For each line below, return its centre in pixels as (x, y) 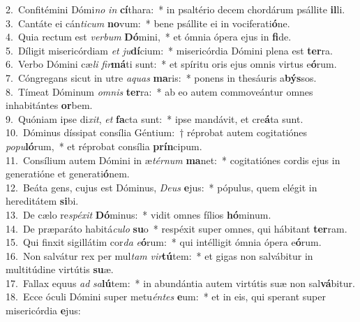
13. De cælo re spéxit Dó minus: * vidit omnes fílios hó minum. (138, 214)
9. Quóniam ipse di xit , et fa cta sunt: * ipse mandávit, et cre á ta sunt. (155, 118)
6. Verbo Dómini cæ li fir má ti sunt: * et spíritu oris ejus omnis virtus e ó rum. (171, 64)
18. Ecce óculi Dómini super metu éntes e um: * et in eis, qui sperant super (166, 297)
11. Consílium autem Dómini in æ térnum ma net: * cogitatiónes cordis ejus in (173, 160)
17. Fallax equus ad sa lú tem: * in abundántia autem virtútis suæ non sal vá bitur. (180, 283)
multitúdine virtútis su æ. (60, 269)
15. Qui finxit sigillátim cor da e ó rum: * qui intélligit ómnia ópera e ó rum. (164, 242)
